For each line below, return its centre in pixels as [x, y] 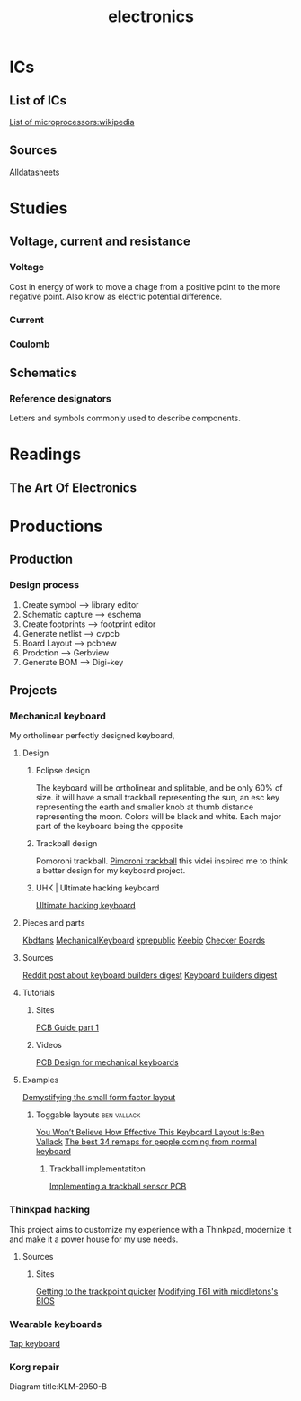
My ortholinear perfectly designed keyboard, [92, 736]
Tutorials [39, 993]
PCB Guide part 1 [67, 1027]
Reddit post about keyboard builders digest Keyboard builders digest [150, 975]
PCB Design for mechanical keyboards [107, 1062]
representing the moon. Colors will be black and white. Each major [159, 817]
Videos [49, 1045]
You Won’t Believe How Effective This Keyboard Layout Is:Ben [150, 1133]
